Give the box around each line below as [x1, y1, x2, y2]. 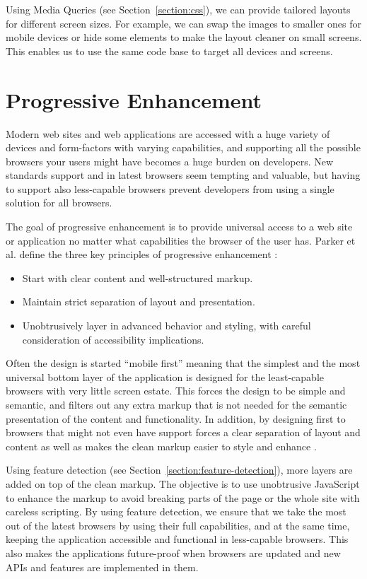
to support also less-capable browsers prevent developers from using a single [6, 181, 334, 196]
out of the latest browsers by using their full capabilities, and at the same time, [6, 517, 350, 532]
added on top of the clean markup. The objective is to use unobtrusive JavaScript [6, 476, 360, 491]
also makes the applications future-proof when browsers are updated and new [6, 545, 341, 560]
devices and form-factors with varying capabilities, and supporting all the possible [6, 140, 361, 155]
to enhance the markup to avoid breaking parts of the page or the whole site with [6, 490, 360, 505]
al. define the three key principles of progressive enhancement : [6, 247, 278, 262]
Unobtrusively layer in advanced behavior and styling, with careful [22, 318, 311, 333]
